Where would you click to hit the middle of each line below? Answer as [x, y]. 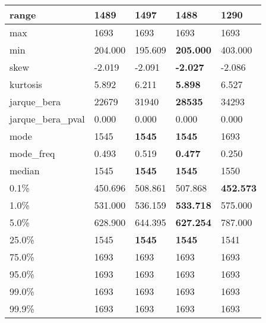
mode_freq [32, 153]
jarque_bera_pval [47, 119]
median [25, 170]
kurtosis [26, 84]
